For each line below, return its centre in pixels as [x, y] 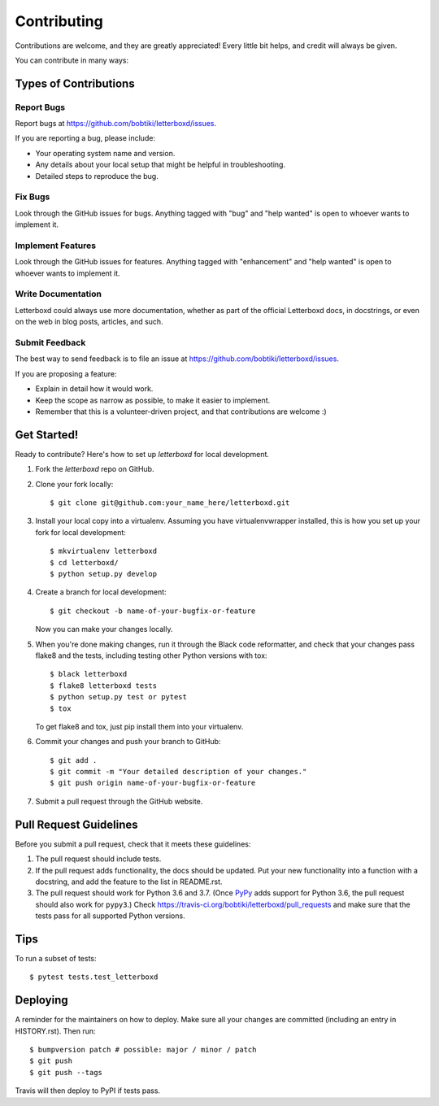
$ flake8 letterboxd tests [104, 686]
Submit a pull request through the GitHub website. [119, 801]
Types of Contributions [75, 83]
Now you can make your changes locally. [104, 629]
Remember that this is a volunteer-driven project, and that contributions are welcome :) [181, 411]
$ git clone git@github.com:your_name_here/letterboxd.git [170, 503]
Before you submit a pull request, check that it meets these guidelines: [133, 844]
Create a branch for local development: [101, 592]
